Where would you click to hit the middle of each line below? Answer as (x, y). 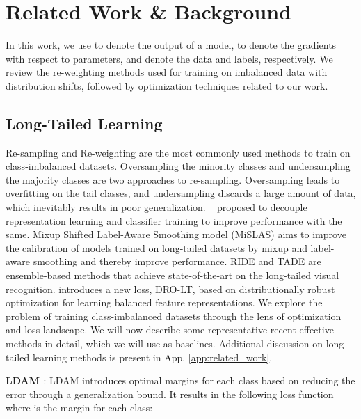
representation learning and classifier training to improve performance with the (174, 220)
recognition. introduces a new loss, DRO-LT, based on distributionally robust (170, 288)
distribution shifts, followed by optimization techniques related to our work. (167, 85)
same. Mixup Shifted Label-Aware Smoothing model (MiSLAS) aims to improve (176, 234)
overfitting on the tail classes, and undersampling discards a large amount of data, (181, 193)
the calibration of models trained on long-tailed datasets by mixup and (157, 247)
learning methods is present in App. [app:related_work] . (152, 357)
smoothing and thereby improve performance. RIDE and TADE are (177, 261)
